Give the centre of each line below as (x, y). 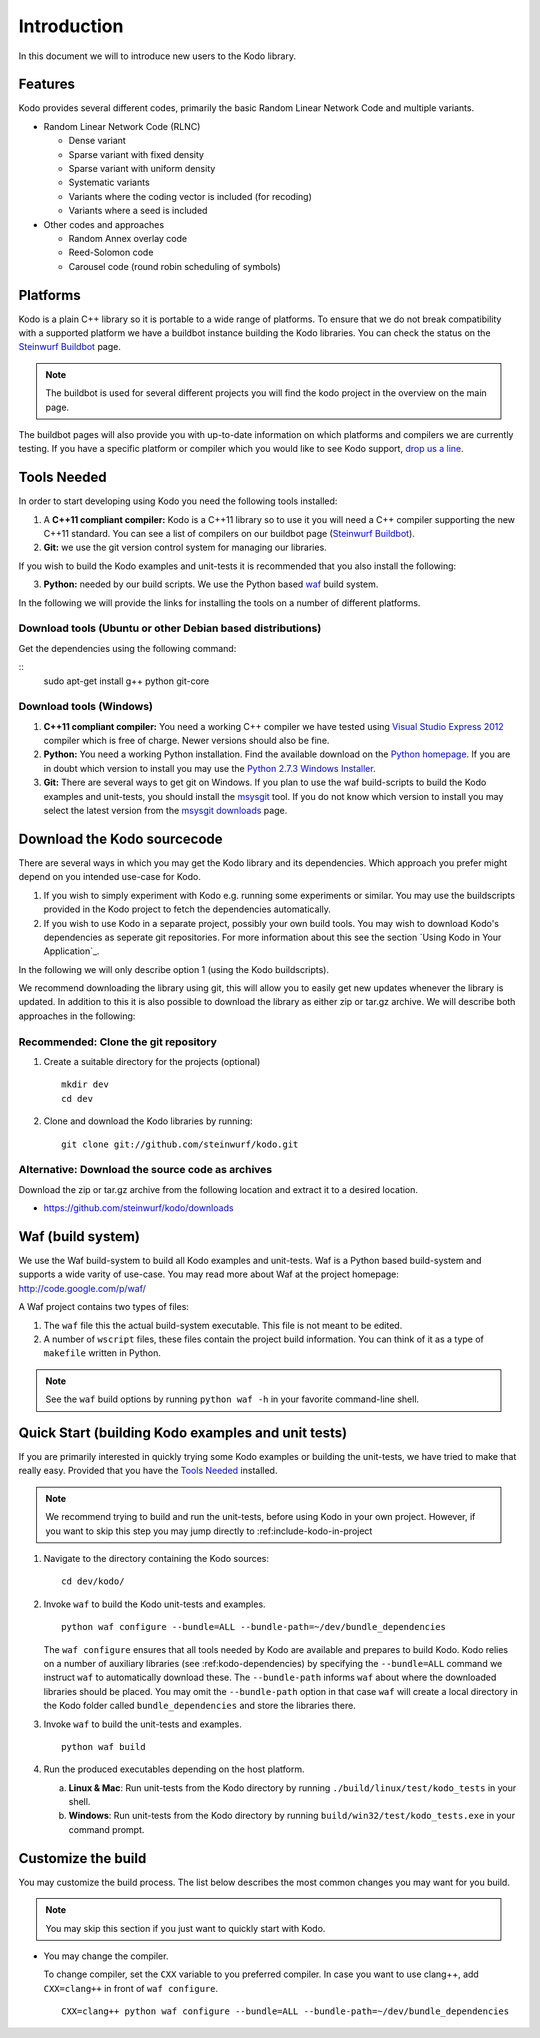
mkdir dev (85, 1084)
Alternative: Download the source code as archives (145, 1170)
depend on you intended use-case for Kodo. (110, 877)
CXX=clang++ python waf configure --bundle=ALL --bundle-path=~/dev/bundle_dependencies (285, 2011)
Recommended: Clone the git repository (117, 1042)
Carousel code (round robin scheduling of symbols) (175, 266)
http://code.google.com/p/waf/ (82, 1288)
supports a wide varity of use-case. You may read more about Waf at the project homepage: (209, 1274)
